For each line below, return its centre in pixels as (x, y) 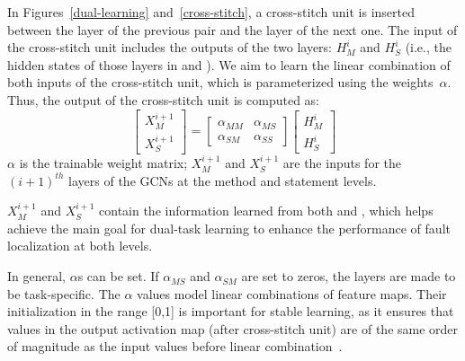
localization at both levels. (80, 246)
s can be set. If (118, 276)
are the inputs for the (342, 163)
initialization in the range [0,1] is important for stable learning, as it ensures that (231, 311)
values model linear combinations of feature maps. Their (292, 293)
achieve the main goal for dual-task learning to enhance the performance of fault (229, 228)
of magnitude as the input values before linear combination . (175, 346)
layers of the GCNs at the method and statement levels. (223, 180)
